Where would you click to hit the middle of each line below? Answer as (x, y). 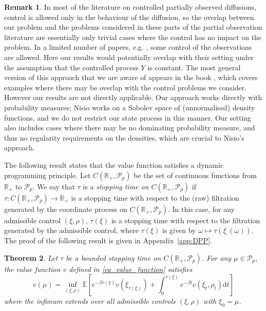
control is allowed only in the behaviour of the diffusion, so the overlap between (129, 17)
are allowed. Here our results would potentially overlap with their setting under (129, 57)
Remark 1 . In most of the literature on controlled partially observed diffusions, (130, 7)
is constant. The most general (194, 67)
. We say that (54, 186)
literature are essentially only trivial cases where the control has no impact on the (133, 37)
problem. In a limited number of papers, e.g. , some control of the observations (128, 47)
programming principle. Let (47, 175)
